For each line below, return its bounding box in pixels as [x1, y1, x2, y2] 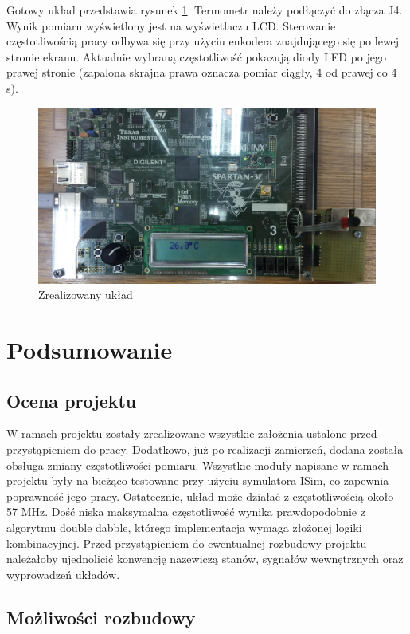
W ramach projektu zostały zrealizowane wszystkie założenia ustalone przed [6, 425, 377, 442]
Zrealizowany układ [38, 286, 133, 303]
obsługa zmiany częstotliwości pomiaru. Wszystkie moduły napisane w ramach [6, 456, 389, 473]
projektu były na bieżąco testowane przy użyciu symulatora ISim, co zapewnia [6, 472, 389, 489]
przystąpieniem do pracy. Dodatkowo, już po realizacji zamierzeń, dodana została [6, 441, 404, 458]
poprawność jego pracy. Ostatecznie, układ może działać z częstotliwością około [6, 487, 394, 504]
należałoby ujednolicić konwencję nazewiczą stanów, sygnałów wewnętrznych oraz [6, 550, 404, 567]
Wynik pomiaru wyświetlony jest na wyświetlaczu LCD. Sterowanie [6, 17, 336, 33]
